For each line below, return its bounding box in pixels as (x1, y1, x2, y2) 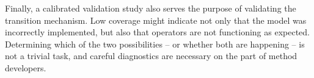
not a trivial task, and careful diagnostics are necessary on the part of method (5, 49, 298, 62)
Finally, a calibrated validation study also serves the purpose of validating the (5, 2, 296, 14)
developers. (5, 61, 46, 74)
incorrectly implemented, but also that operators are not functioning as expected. (5, 26, 310, 38)
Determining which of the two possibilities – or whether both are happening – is (5, 37, 305, 50)
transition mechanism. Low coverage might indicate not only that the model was (5, 13, 307, 26)
